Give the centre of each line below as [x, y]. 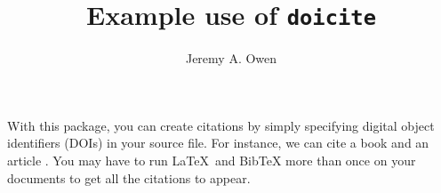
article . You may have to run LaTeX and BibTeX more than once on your [212, 161]
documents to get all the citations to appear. [129, 177]
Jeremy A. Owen [231, 58]
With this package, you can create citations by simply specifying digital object [221, 125]
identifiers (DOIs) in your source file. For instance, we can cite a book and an [218, 143]
